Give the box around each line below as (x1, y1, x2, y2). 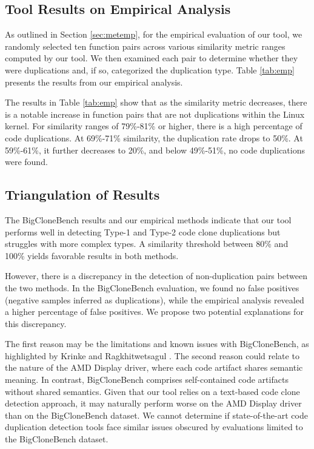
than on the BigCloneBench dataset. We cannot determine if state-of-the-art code (5, 408, 308, 421)
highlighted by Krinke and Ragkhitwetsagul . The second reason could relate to (5, 349, 299, 362)
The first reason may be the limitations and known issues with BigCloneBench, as (5, 337, 309, 350)
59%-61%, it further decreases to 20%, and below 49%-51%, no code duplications (5, 143, 305, 156)
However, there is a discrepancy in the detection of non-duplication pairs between (5, 269, 307, 282)
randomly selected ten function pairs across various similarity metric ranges (5, 39, 286, 52)
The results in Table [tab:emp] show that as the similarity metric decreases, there (5, 96, 307, 109)
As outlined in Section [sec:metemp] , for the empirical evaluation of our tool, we (5, 28, 302, 41)
